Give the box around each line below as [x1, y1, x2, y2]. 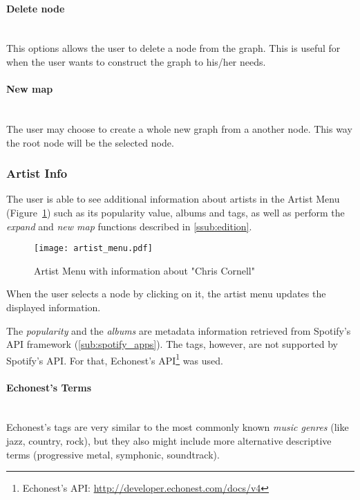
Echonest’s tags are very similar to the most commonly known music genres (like [6, 420, 349, 434]
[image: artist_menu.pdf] [34, 243, 153, 254]
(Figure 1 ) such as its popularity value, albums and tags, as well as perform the [6, 205, 345, 219]
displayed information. [6, 300, 101, 314]
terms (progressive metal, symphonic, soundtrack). [6, 447, 220, 461]
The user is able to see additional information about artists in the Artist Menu [6, 192, 340, 206]
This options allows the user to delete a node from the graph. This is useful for [6, 41, 341, 55]
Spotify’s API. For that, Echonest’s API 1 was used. [6, 351, 223, 367]
